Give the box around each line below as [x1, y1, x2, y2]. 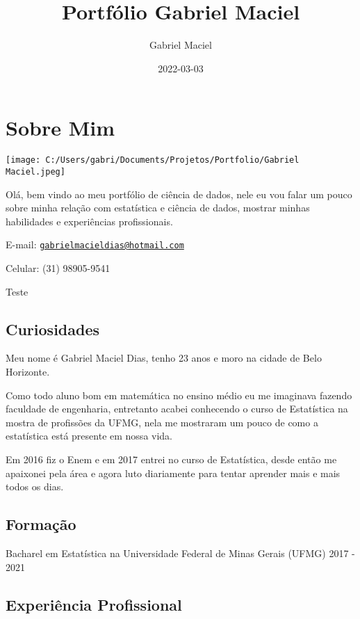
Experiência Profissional [6, 593, 182, 615]
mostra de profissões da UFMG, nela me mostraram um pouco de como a [6, 415, 318, 429]
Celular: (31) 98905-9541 [6, 261, 111, 275]
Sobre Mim [6, 113, 115, 142]
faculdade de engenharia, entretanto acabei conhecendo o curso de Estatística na [6, 401, 348, 416]
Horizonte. [6, 364, 50, 378]
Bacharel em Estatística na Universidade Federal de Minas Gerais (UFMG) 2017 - [6, 545, 355, 560]
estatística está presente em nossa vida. [6, 428, 173, 443]
